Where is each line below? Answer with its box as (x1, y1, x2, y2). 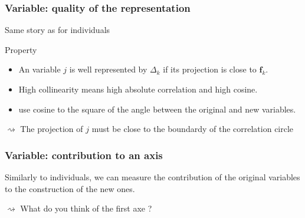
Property (5, 43, 37, 55)
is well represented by (69, 63, 147, 75)
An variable (18, 63, 61, 75)
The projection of (20, 123, 83, 135)
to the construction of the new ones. (5, 182, 135, 194)
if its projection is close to (163, 63, 257, 75)
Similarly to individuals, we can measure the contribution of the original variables (5, 171, 300, 183)
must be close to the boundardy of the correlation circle (91, 123, 294, 135)
